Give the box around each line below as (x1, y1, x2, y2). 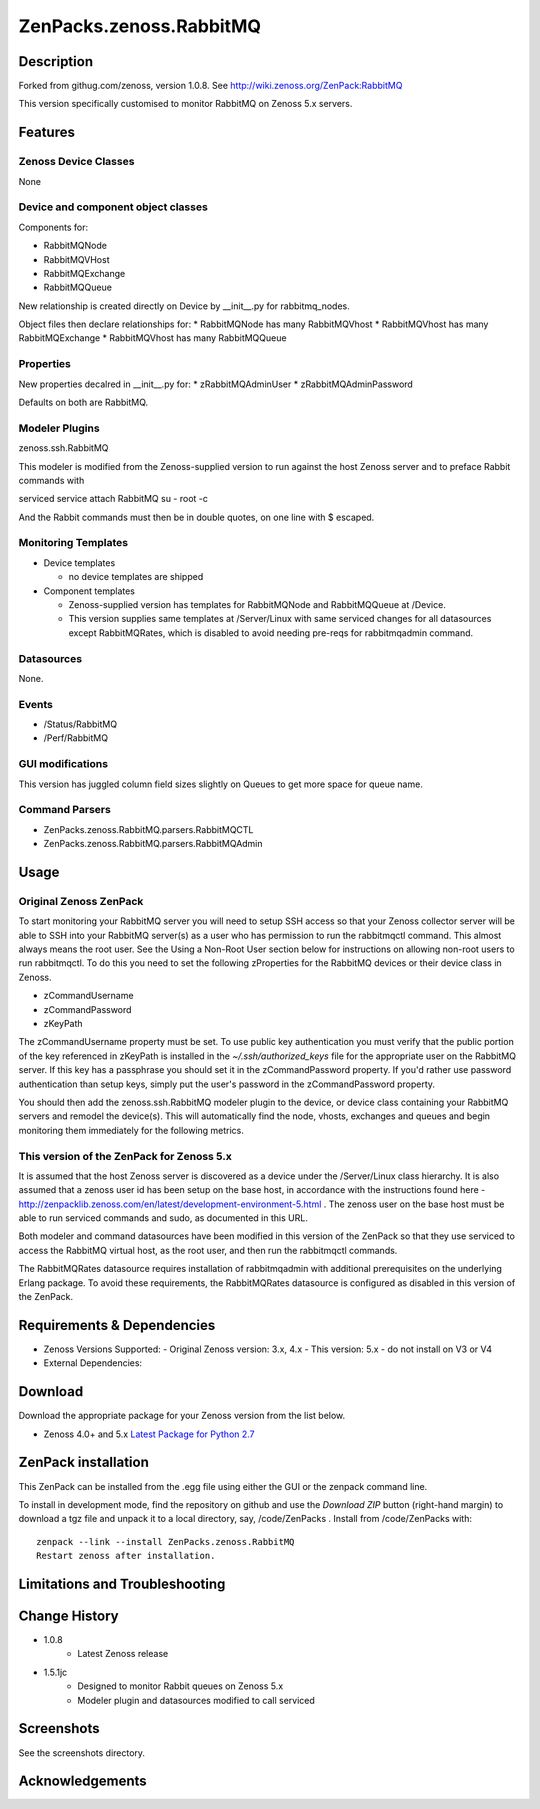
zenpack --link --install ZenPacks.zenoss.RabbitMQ (36, 1536, 295, 1547)
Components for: (18, 221, 89, 233)
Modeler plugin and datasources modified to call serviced (77, 1694, 315, 1706)
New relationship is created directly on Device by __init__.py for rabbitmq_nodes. (18, 300, 350, 312)
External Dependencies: (43, 1357, 143, 1369)
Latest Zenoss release (77, 1648, 169, 1660)
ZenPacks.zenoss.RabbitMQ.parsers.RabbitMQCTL (43, 823, 254, 835)
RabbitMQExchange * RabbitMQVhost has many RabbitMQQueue (18, 332, 287, 344)
